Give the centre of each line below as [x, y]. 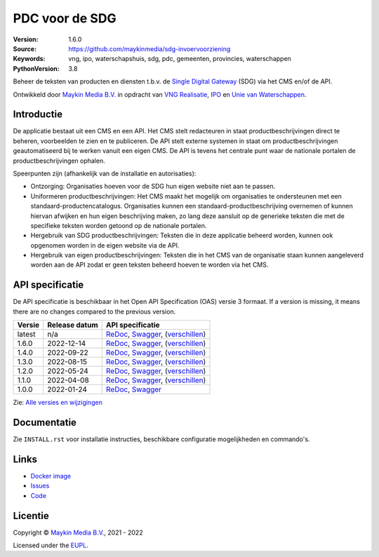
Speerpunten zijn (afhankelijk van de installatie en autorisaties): [105, 173]
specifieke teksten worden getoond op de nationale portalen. [119, 225]
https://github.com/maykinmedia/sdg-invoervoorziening [149, 48]
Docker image [51, 476]
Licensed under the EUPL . [51, 545]
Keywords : [29, 59]
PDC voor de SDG [65, 18]
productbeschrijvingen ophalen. [59, 161]
